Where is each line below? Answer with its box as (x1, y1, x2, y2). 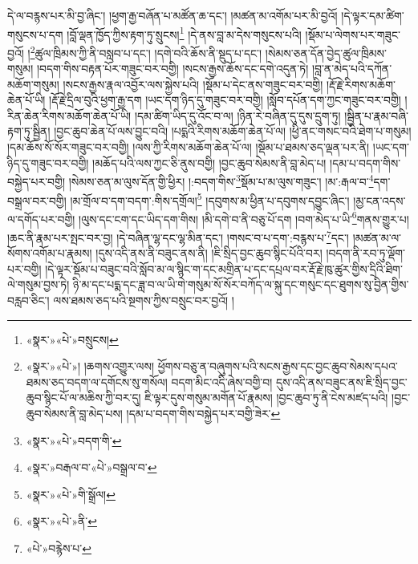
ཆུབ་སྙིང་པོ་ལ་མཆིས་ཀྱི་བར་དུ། (26, 389, 141, 406)
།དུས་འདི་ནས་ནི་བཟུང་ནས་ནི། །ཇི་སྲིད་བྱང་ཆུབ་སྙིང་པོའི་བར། (95, 245, 323, 262)
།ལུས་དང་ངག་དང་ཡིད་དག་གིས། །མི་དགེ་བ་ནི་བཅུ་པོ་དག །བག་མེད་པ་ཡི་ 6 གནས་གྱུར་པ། (79, 208, 409, 227)
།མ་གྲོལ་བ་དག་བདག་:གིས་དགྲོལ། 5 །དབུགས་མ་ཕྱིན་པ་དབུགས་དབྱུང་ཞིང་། (70, 189, 350, 209)
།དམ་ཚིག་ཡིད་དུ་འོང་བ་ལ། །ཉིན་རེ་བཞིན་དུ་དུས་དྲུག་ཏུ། (134, 107, 341, 124)
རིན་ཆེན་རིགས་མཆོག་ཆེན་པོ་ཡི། (7, 107, 132, 124)
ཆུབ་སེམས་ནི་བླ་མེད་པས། (26, 405, 123, 421)
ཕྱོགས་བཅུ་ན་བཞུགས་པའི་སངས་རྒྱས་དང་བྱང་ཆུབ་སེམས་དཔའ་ (157, 358, 398, 375)
